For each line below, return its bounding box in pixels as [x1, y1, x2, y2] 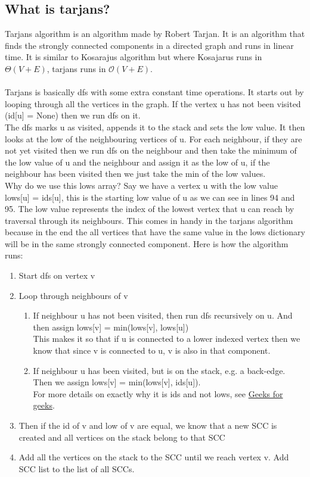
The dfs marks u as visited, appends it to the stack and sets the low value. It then [5, 120, 305, 133]
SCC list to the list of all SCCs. [18, 462, 135, 475]
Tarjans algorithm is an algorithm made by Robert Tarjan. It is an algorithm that [5, 27, 305, 40]
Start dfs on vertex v [18, 269, 95, 282]
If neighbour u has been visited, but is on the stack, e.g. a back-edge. [33, 364, 286, 376]
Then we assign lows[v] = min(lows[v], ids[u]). [33, 376, 201, 388]
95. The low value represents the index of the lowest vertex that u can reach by [5, 202, 294, 215]
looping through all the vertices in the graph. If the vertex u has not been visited [5, 97, 301, 110]
